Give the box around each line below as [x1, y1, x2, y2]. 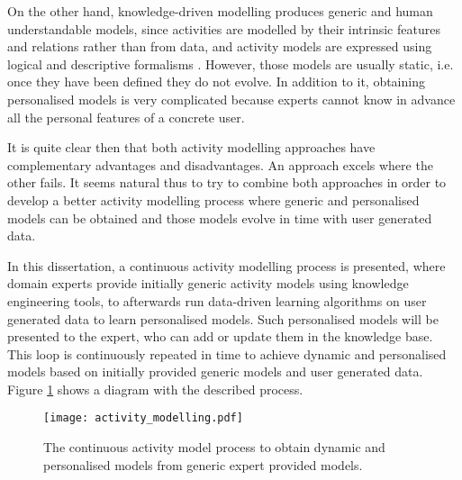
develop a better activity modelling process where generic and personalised [7, 190, 420, 209]
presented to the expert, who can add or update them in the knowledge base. [7, 327, 433, 346]
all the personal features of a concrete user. [7, 107, 245, 126]
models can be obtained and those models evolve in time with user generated [7, 208, 432, 227]
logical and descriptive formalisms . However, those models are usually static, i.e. [7, 54, 454, 73]
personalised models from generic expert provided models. [43, 455, 363, 474]
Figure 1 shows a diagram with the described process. [7, 379, 303, 398]
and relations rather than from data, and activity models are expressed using [7, 37, 432, 56]
